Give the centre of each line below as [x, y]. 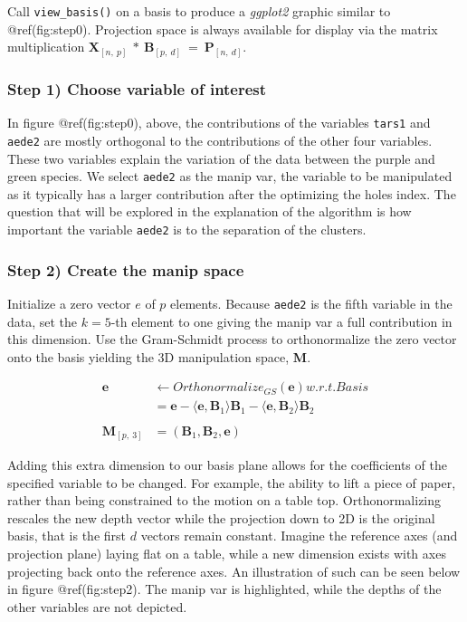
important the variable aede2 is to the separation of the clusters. [187, 230]
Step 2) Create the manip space [126, 269]
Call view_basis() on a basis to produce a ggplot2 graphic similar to [199, 11]
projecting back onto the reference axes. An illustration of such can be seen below [234, 571]
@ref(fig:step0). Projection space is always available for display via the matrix [223, 29]
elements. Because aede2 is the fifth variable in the [311, 303]
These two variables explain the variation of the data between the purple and [221, 158]
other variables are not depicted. [97, 606]
